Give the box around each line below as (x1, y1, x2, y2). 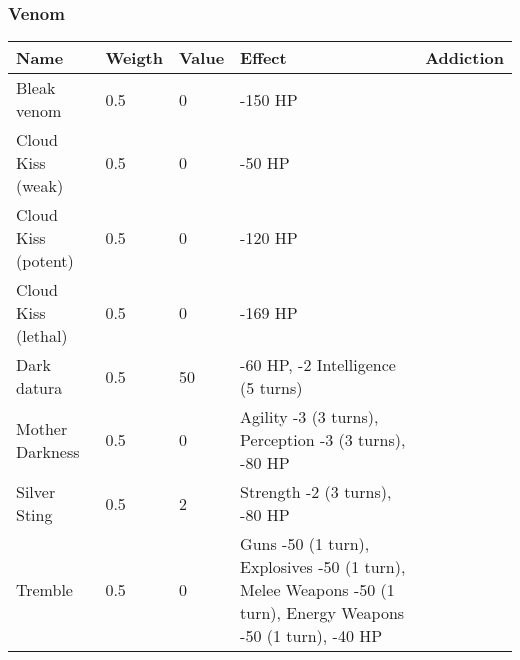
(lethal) (16, 324, 68, 348)
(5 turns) (240, 376, 303, 400)
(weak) (16, 174, 64, 198)
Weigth (105, 46, 163, 70)
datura (16, 376, 63, 400)
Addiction (425, 46, 504, 70)
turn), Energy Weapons (240, 601, 405, 625)
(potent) (16, 249, 74, 273)
